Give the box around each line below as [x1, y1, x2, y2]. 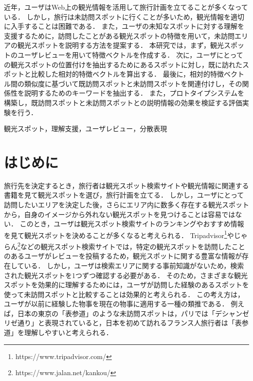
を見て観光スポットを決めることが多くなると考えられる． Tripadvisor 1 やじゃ [4, 228, 248, 240]
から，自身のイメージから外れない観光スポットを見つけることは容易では [4, 209, 235, 219]
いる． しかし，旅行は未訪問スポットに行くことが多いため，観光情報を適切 [4, 11, 244, 21]
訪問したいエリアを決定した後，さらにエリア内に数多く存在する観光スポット [4, 200, 249, 210]
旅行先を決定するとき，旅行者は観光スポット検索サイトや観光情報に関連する [4, 180, 249, 190]
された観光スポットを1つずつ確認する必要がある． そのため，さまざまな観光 [4, 270, 248, 280]
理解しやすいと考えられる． [24, 327, 113, 338]
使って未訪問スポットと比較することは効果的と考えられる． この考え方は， [4, 289, 244, 299]
